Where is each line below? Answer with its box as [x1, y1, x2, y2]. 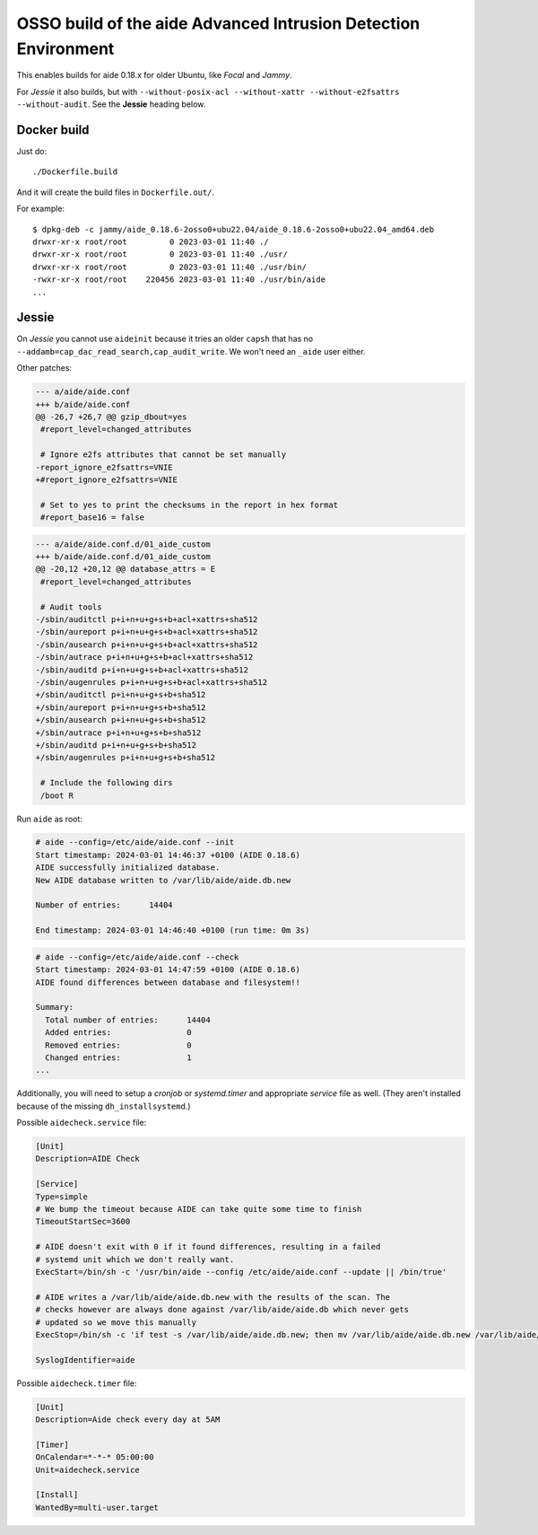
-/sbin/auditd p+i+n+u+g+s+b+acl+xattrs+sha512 [35, 664, 248, 675]
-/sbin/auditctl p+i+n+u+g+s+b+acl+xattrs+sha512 [35, 615, 258, 625]
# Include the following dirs [40, 777, 174, 788]
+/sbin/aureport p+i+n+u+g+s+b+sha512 [35, 702, 206, 713]
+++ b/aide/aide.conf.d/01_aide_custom [35, 552, 211, 562]
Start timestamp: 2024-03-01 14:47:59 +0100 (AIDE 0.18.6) [35, 965, 300, 975]
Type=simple [35, 1191, 89, 1202]
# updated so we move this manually [35, 1317, 197, 1328]
